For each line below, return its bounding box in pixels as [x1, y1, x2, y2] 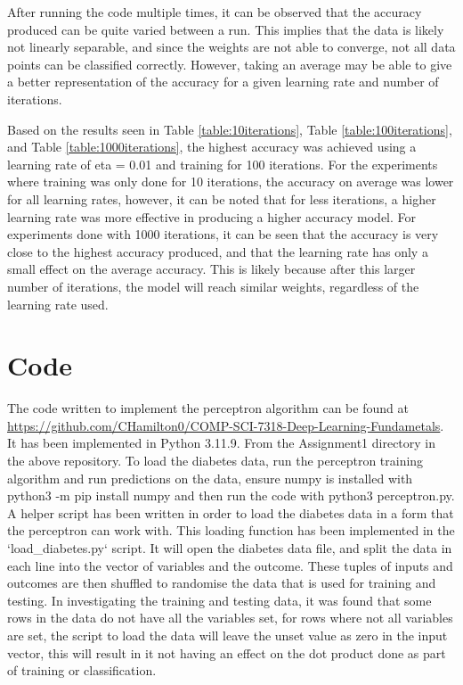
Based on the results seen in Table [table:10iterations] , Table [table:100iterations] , [7, 120, 452, 138]
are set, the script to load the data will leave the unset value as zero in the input [7, 625, 448, 644]
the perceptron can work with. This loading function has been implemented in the [7, 521, 455, 540]
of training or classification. [7, 661, 157, 680]
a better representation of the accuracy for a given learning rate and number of [7, 72, 439, 91]
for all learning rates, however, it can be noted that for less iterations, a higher [7, 189, 436, 208]
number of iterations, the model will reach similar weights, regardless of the [7, 276, 419, 295]
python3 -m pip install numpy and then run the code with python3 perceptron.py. [7, 486, 455, 505]
